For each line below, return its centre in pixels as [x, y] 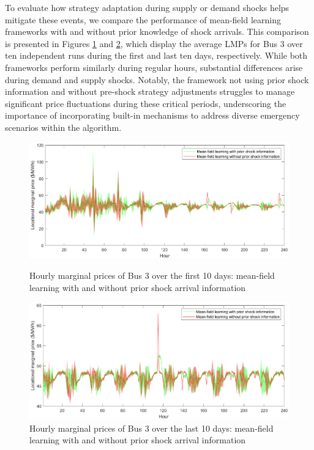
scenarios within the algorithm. [63, 127]
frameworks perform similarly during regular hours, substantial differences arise [154, 67]
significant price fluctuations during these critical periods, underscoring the [146, 103]
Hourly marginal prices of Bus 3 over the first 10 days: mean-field [152, 275]
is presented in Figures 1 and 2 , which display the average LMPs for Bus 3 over [154, 43]
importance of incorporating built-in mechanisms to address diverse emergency [152, 115]
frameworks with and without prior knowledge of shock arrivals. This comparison [157, 31]
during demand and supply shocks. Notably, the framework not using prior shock [157, 79]
